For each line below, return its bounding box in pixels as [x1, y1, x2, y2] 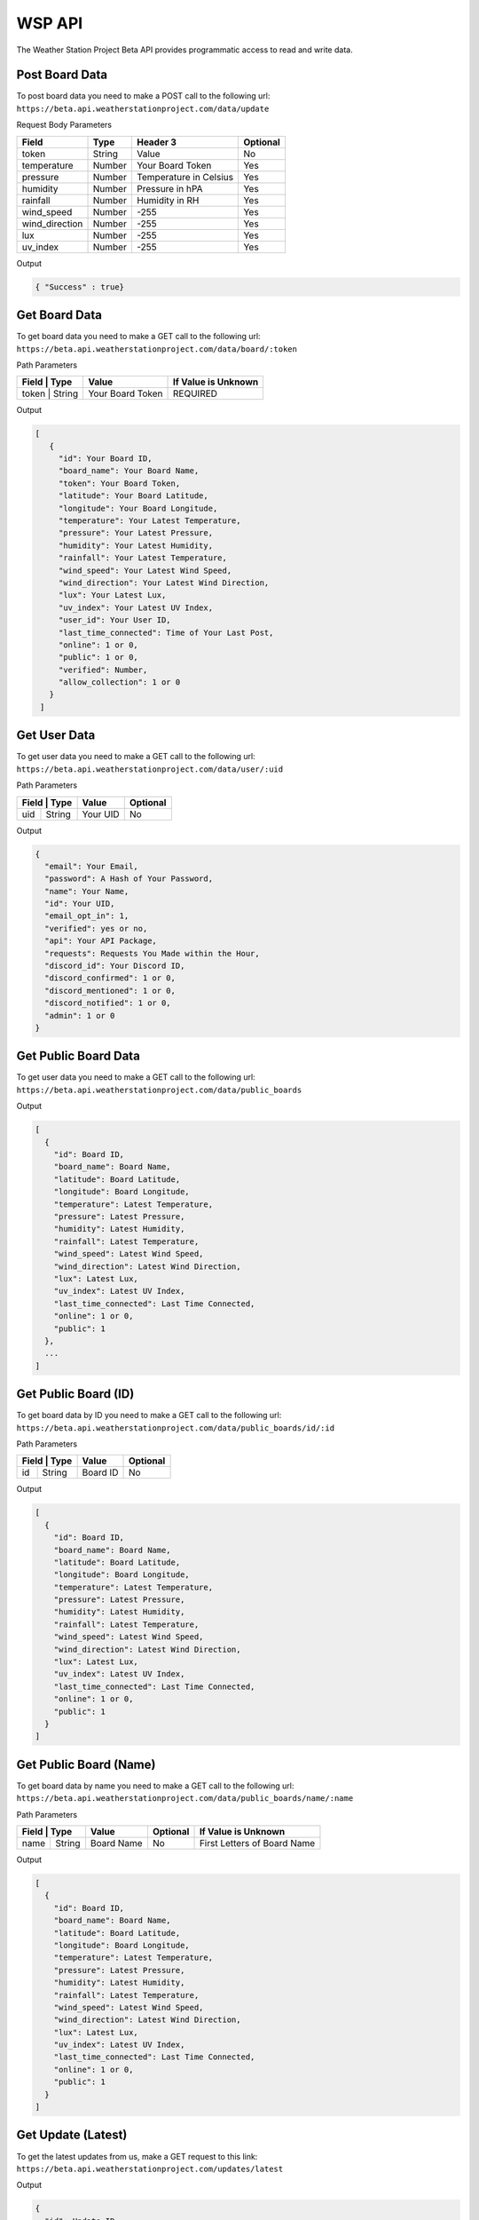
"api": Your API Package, [44, 936, 157, 946]
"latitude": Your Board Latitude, [58, 491, 208, 501]
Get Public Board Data [16, 1049, 141, 1064]
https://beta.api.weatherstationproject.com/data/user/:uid [16, 764, 284, 774]
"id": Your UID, [44, 899, 115, 909]
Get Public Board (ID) [16, 1386, 135, 1402]
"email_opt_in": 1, [44, 911, 130, 921]
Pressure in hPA [136, 182, 203, 194]
